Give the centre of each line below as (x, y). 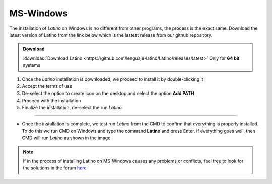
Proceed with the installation (51, 100)
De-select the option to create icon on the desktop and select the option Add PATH (108, 94)
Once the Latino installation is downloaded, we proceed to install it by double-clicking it (113, 79)
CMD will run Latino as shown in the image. (67, 138)
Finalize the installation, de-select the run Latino (72, 108)
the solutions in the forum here (55, 168)
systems (31, 65)
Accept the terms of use (47, 86)
